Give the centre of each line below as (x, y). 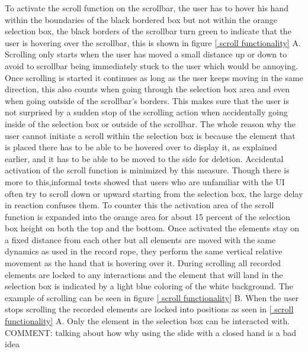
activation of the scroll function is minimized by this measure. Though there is (147, 170)
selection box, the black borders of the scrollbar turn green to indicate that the (148, 31)
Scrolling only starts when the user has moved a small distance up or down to (146, 54)
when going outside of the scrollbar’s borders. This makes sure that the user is (147, 100)
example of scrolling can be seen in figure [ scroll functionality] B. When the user (152, 297)
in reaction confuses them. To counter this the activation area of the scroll (139, 205)
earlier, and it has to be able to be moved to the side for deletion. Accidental (144, 158)
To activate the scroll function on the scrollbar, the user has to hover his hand (147, 8)
